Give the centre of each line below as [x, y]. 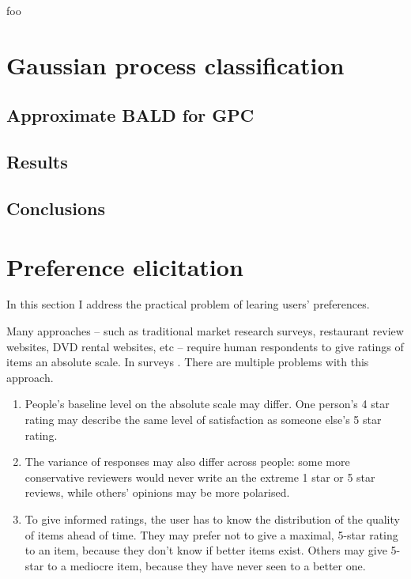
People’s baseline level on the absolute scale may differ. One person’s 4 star [207, 404]
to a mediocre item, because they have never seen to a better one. [206, 565]
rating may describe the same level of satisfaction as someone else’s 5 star [203, 419]
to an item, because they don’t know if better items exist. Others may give [206, 550]
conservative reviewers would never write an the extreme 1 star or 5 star [200, 477]
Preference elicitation [125, 266]
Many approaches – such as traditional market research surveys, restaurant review [205, 331]
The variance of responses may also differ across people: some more [187, 462]
